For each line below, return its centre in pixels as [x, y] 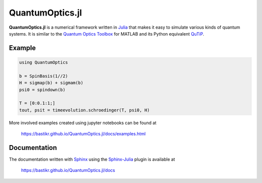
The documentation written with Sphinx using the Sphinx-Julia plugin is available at [92, 159]
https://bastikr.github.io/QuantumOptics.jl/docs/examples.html [83, 134]
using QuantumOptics [43, 62]
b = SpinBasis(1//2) [43, 76]
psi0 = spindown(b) [42, 90]
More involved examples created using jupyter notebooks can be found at [83, 123]
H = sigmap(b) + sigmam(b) [51, 83]
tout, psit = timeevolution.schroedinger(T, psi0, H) [84, 110]
